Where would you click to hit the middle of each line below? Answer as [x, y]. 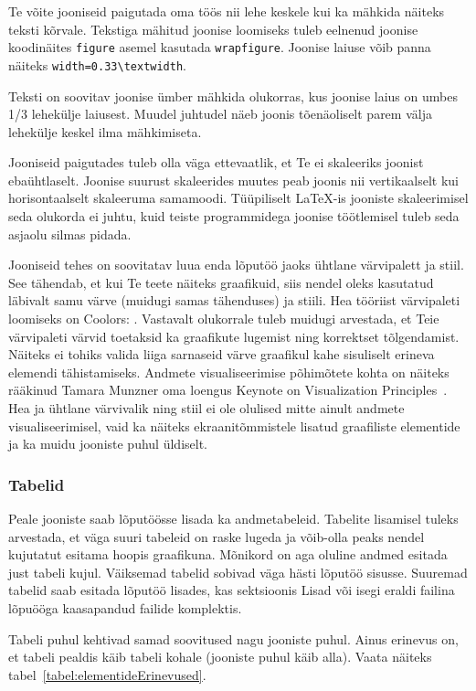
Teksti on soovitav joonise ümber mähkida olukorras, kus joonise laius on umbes [233, 96]
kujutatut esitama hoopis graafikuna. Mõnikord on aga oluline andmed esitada [228, 554]
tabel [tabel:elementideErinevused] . [107, 674]
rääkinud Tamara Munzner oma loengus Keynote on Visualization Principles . [228, 390]
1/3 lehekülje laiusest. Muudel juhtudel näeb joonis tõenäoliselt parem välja [220, 114]
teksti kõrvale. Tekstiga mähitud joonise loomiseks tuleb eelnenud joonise [213, 29]
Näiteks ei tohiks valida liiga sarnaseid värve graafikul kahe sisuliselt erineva [222, 354]
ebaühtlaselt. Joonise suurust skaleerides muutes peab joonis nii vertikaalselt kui [233, 180]
